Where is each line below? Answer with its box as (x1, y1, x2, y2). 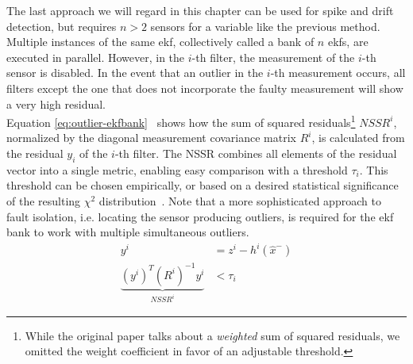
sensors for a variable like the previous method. (150, 17, 380, 34)
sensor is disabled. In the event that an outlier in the (6, 64, 264, 81)
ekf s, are (327, 33, 369, 50)
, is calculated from (311, 129, 405, 146)
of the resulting (6, 192, 81, 209)
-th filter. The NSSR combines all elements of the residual (114, 145, 397, 161)
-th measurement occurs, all (270, 64, 406, 81)
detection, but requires (6, 17, 117, 34)
